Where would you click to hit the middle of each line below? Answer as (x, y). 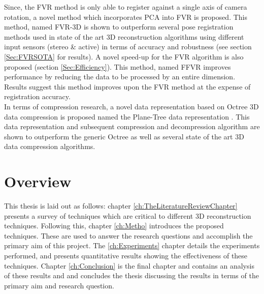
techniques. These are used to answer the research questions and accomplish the (128, 235)
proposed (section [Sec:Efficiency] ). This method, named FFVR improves (118, 66)
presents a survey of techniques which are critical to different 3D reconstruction (128, 215)
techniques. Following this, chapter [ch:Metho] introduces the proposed (114, 226)
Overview (38, 181)
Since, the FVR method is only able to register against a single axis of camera (126, 7)
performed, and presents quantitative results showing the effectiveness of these (126, 255)
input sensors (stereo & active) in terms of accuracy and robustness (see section (128, 47)
